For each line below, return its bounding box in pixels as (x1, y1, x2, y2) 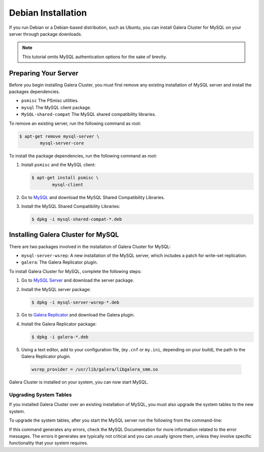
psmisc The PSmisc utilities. (21, 98, 79, 104)
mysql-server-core (40, 140, 84, 146)
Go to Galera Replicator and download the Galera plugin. (21, 312, 135, 318)
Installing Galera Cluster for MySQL (9, 230, 119, 239)
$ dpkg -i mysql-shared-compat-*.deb (31, 217, 122, 222)
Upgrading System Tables (9, 391, 72, 398)
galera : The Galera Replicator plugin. (21, 259, 98, 265)
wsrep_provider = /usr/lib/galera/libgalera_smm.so (31, 367, 158, 372)
